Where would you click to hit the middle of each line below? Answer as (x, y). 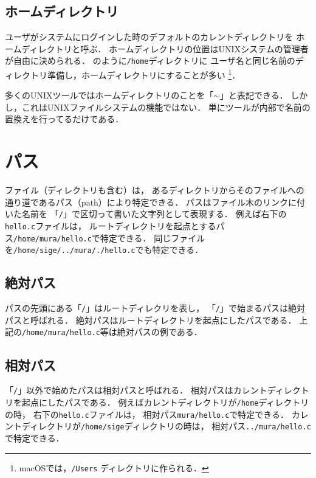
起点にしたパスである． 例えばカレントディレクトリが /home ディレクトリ (165, 402)
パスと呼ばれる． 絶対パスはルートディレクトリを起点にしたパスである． (151, 320)
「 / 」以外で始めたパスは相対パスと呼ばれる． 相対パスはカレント (136, 390)
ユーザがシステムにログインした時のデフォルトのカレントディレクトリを (149, 37)
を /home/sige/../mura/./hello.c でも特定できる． (104, 250)
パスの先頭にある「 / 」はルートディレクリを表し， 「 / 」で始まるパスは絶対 (155, 308)
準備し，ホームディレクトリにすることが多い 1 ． (144, 74)
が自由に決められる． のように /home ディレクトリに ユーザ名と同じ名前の (150, 61)
